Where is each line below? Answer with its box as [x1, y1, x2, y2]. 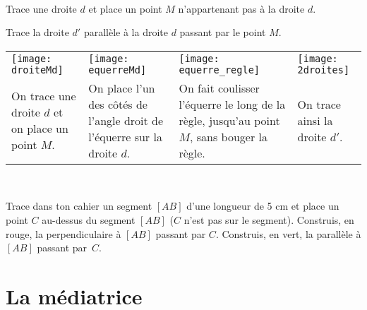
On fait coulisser [179, 79, 260, 96]
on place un [11, 120, 68, 137]
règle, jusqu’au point [179, 112, 280, 129]
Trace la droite [6, 25, 69, 40]
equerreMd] [88, 64, 147, 76]
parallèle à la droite [83, 25, 168, 40]
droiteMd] [11, 64, 64, 76]
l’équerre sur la [88, 128, 162, 145]
